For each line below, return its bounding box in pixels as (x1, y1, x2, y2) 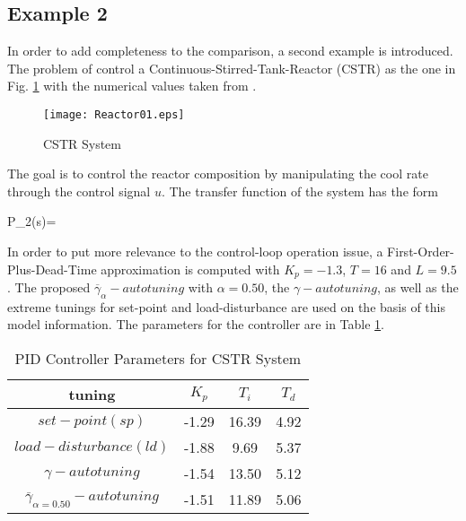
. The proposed (7, 278, 91, 297)
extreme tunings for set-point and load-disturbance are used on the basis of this (7, 297, 445, 316)
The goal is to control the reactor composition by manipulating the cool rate (7, 164, 428, 183)
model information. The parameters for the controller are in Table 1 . (7, 315, 384, 334)
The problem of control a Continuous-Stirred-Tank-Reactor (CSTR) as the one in (7, 58, 456, 77)
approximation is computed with (101, 259, 280, 278)
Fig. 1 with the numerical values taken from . (7, 76, 257, 95)
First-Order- (387, 242, 454, 261)
